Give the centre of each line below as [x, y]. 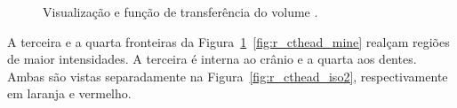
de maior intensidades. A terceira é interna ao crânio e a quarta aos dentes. [212, 59]
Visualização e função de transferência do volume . [180, 12]
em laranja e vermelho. [69, 93]
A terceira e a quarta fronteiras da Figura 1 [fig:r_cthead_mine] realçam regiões [228, 41]
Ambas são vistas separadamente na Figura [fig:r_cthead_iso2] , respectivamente [228, 76]
